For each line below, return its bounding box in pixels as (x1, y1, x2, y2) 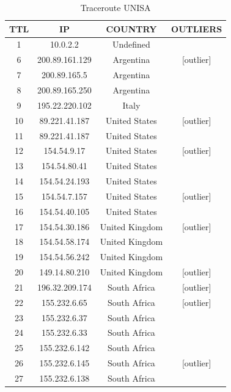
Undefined (112, 38, 150, 51)
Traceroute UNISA (80, 1, 151, 13)
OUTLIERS (171, 22, 222, 35)
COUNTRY (106, 22, 157, 35)
